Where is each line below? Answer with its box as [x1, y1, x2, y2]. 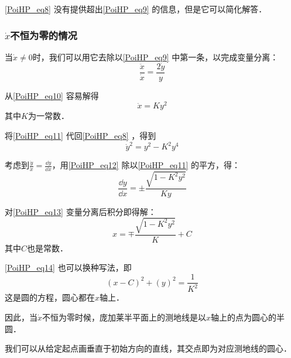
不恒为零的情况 [10, 28, 77, 42]
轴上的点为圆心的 [211, 311, 277, 323]
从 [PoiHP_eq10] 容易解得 [5, 89, 99, 101]
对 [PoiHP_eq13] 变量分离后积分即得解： [5, 205, 156, 217]
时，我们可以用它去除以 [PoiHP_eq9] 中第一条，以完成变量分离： [32, 50, 279, 63]
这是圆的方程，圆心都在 [5, 291, 95, 304]
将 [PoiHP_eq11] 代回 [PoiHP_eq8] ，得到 [5, 129, 156, 141]
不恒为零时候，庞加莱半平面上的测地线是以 [42, 311, 207, 323]
